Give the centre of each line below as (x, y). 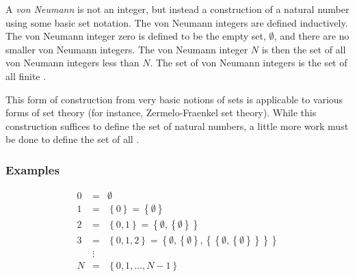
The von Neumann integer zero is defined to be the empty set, (136, 36)
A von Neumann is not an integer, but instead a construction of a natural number (177, 9)
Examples (32, 169)
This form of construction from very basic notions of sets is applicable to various (174, 99)
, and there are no (312, 36)
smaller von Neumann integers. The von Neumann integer (127, 49)
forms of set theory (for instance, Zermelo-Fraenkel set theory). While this (161, 113)
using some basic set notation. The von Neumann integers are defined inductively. (177, 22)
